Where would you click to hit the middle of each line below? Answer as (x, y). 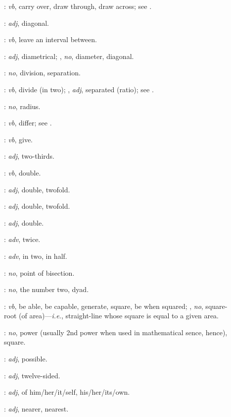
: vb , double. (23, 172)
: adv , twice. (22, 239)
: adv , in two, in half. (36, 256)
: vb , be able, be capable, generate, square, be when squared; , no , (104, 306)
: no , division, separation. (42, 73)
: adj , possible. (26, 359)
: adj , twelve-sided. (32, 375)
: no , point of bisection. (39, 272)
